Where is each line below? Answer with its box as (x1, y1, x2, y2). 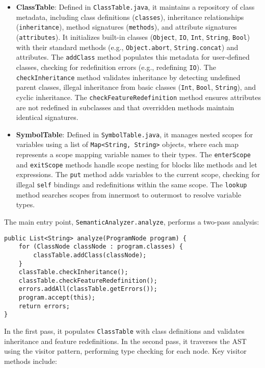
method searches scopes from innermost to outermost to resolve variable (16, 189, 242, 200)
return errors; (18, 302, 70, 310)
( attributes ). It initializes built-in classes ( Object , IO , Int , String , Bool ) (16, 31, 250, 42)
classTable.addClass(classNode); (33, 251, 147, 259)
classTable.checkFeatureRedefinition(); (18, 277, 157, 284)
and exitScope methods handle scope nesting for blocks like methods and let (16, 159, 257, 169)
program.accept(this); (18, 294, 95, 302)
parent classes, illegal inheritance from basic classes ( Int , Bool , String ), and (16, 82, 256, 92)
